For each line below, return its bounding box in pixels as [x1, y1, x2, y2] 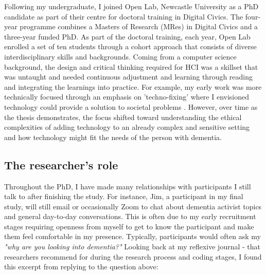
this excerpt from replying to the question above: [4, 261, 158, 272]
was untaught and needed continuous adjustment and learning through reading [4, 71, 253, 82]
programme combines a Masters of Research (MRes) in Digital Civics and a [20, 21, 258, 32]
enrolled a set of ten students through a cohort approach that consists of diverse [4, 41, 257, 52]
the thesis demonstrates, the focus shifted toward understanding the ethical [4, 111, 242, 122]
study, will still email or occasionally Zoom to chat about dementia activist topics [4, 201, 262, 211]
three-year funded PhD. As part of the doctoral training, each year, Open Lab [4, 31, 251, 42]
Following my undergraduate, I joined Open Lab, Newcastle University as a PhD [4, 1, 259, 11]
